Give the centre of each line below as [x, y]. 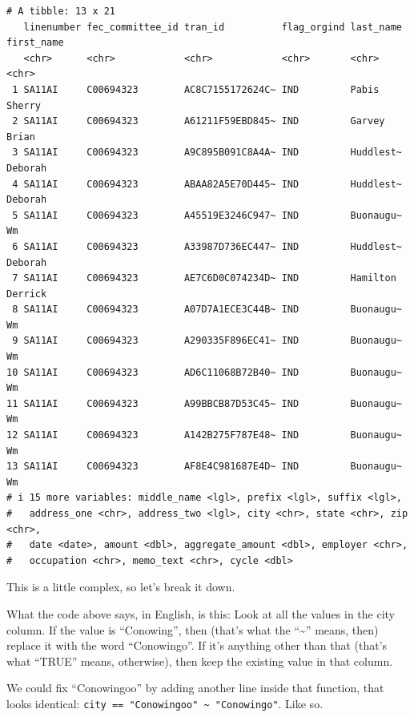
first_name [35, 43]
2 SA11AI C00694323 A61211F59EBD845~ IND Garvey [199, 121]
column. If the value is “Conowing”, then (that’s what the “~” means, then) [193, 629]
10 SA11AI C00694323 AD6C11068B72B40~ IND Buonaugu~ [204, 372]
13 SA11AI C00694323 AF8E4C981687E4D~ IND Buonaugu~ [204, 467]
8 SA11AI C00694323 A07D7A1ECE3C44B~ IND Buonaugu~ [207, 310]
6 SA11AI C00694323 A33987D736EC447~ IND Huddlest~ [207, 246]
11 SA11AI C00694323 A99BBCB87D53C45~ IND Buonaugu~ [204, 403]
